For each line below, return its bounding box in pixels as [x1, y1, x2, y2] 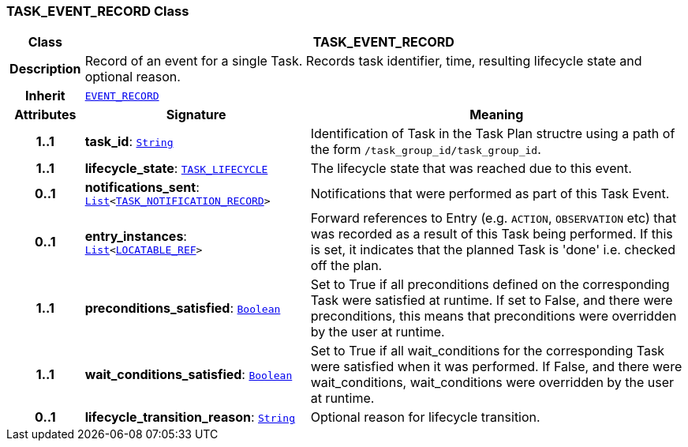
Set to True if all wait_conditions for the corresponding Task [310, 343, 665, 359]
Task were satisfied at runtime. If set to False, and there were [310, 292, 673, 309]
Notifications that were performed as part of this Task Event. [310, 185, 670, 201]
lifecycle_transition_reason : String [84, 409, 295, 426]
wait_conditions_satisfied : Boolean [84, 366, 293, 383]
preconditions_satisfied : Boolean [84, 300, 281, 317]
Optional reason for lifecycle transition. [310, 409, 540, 426]
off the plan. [310, 257, 383, 274]
